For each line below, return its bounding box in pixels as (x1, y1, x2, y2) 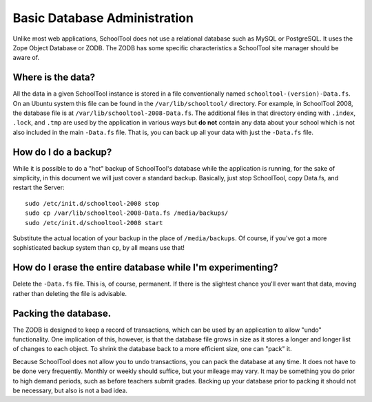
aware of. (12, 54, 40, 62)
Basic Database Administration (12, 10, 194, 25)
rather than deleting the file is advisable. (12, 289, 127, 297)
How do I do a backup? (12, 146, 112, 158)
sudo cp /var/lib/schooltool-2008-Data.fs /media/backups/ (25, 209, 229, 217)
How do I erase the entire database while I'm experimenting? (12, 262, 278, 273)
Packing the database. (12, 307, 112, 319)
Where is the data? (12, 72, 96, 83)
